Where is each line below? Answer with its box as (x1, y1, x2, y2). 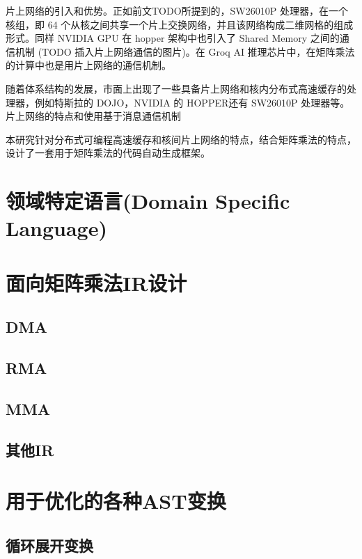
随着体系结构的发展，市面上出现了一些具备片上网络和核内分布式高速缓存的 (6, 81, 347, 95)
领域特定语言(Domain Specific (6, 187, 290, 215)
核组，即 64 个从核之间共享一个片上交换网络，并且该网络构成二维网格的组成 (6, 17, 354, 31)
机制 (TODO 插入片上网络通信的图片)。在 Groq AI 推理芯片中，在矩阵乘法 (15, 44, 355, 58)
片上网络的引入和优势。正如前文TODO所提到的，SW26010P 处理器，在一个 (6, 3, 348, 17)
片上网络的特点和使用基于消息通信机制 (6, 109, 181, 123)
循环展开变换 (6, 534, 93, 556)
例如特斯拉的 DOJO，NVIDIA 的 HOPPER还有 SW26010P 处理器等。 (34, 95, 350, 109)
